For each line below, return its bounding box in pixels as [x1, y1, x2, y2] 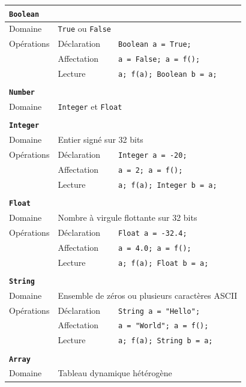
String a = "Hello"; [118, 307, 200, 316]
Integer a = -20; [118, 151, 187, 160]
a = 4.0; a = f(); [118, 244, 191, 253]
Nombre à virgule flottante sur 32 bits [58, 211, 197, 223]
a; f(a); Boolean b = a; [118, 70, 217, 79]
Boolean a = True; [118, 40, 191, 49]
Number [9, 88, 35, 97]
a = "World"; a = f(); [118, 322, 209, 331]
